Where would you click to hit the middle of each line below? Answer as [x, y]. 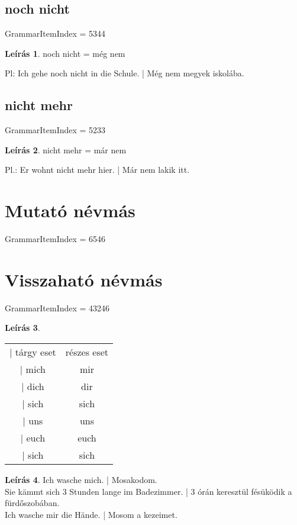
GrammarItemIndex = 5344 [55, 33]
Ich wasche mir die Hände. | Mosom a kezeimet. [91, 514]
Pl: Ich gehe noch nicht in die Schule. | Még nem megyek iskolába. [125, 73]
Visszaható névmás [84, 279]
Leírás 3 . [22, 328]
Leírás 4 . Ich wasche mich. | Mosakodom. [81, 479]
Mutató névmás [70, 210]
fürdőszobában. [32, 503]
